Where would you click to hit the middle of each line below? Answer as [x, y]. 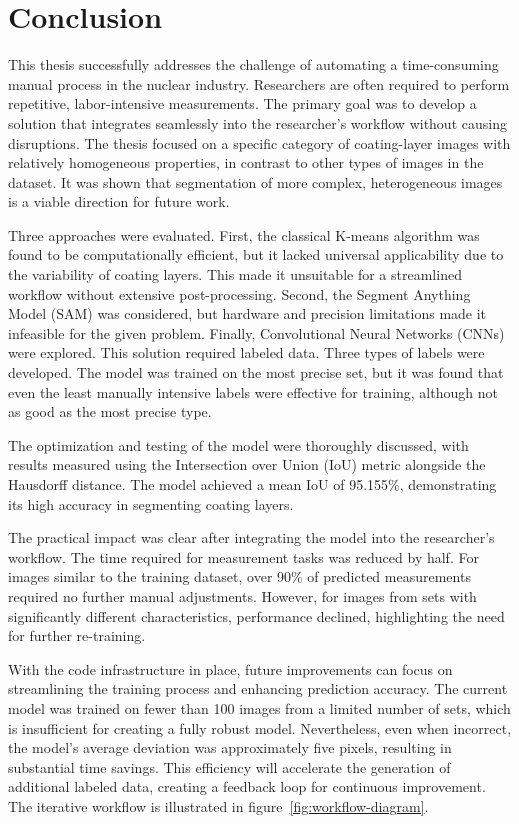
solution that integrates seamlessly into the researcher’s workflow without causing [257, 122]
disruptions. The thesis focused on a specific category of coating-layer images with [259, 142]
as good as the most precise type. [110, 411]
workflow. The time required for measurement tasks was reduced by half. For [243, 556]
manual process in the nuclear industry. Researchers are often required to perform [259, 83]
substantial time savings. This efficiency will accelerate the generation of [229, 766]
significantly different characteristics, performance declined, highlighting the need [256, 615]
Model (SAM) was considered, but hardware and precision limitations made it [247, 313]
